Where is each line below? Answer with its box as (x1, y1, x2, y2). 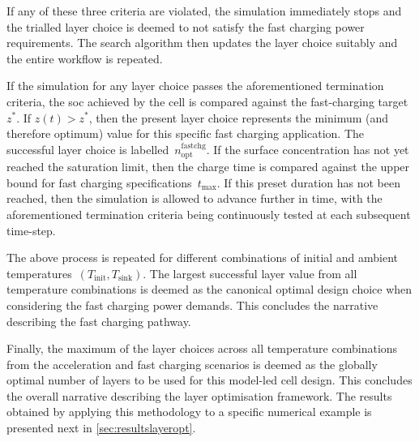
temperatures (6, 264, 72, 281)
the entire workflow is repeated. (6, 49, 163, 67)
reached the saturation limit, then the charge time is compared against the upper (6, 158, 410, 175)
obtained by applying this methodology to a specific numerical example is (6, 403, 372, 420)
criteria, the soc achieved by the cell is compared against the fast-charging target (6, 92, 408, 109)
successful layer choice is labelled (6, 140, 169, 157)
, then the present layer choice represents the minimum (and (88, 109, 389, 126)
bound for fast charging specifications (6, 174, 192, 191)
